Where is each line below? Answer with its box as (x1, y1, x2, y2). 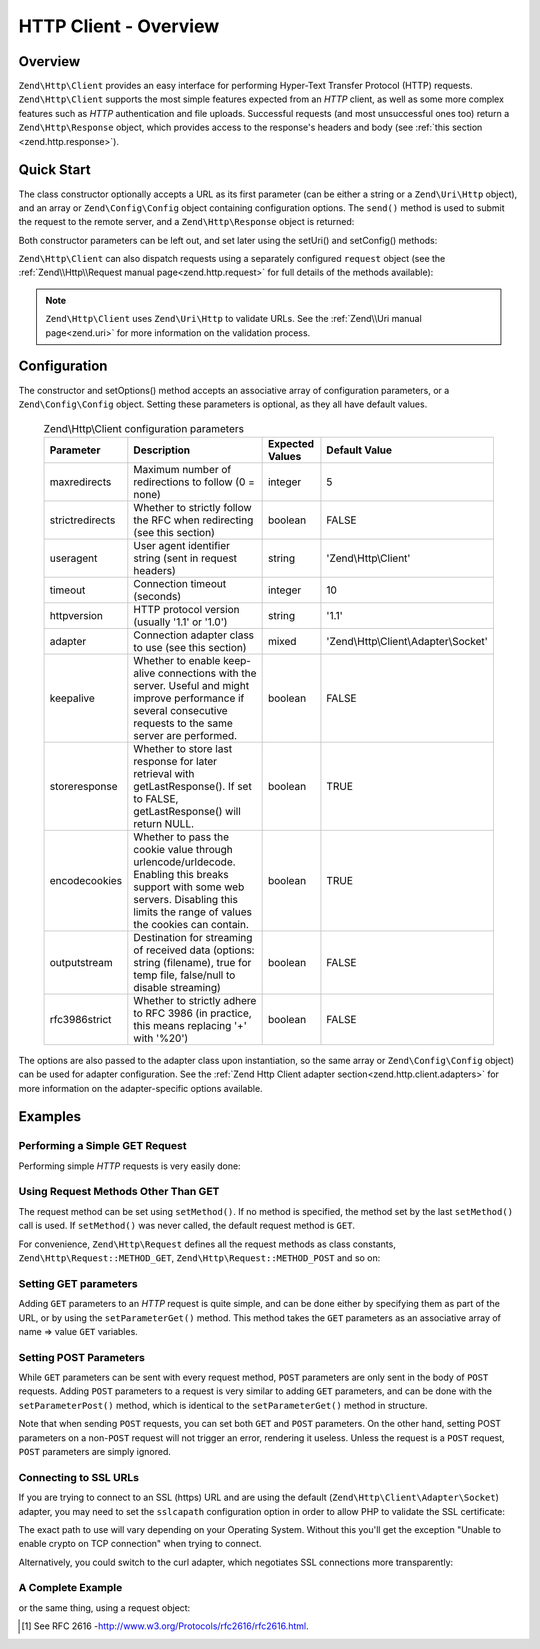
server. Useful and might (133, 678, 250, 692)
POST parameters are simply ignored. (18, 1445, 172, 1457)
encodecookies (49, 873, 123, 887)
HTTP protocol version (133, 602, 240, 616)
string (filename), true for (133, 955, 252, 969)
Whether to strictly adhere (133, 993, 257, 1007)
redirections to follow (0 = (133, 475, 255, 489)
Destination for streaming (133, 930, 253, 944)
